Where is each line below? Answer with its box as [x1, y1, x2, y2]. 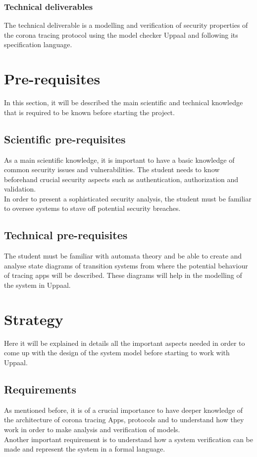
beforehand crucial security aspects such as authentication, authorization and [4, 174, 239, 184]
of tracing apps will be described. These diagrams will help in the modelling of [4, 270, 242, 280]
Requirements [4, 381, 76, 396]
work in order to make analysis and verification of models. [4, 424, 180, 434]
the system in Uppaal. [4, 280, 71, 290]
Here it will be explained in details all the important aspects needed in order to [4, 337, 245, 348]
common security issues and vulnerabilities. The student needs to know [4, 164, 220, 175]
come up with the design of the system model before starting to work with [4, 347, 230, 358]
